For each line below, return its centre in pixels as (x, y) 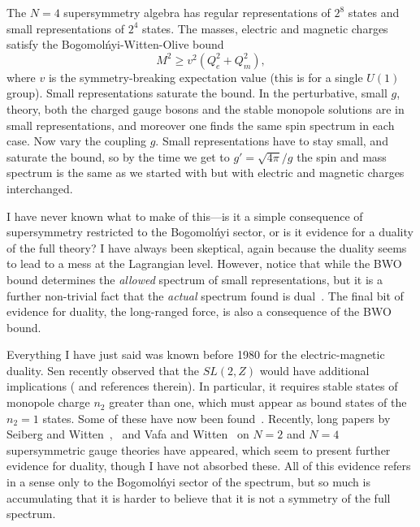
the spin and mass (342, 156)
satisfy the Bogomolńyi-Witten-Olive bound (115, 44)
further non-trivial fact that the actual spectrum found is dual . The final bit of (205, 295)
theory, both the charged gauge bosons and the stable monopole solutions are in (206, 108)
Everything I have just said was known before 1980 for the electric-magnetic (196, 354)
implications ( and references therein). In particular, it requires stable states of (202, 386)
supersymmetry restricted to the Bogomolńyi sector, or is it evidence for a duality (210, 232)
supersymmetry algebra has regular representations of (197, 12)
